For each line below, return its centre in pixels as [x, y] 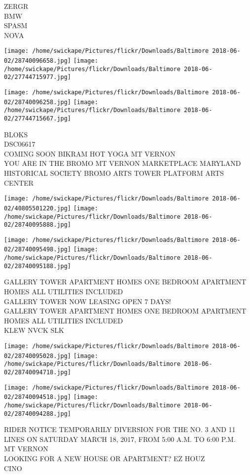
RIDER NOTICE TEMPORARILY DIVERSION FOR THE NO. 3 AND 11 [120, 429]
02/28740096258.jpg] [38, 102]
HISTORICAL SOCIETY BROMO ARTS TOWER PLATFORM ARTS [114, 173]
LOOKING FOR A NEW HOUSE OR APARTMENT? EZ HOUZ [105, 458]
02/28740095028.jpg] [38, 356]
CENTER [19, 182]
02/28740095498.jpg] [38, 250]
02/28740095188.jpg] [38, 266]
